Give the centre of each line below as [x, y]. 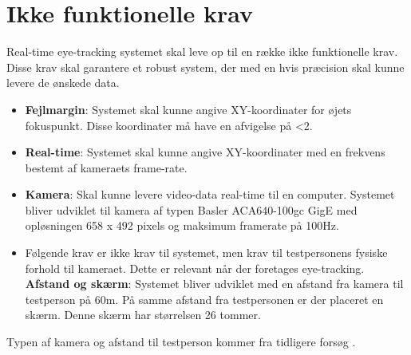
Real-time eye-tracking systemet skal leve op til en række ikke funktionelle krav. [202, 51]
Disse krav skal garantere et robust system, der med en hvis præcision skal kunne [205, 67]
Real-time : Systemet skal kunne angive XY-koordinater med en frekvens [205, 152]
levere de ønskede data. [63, 83]
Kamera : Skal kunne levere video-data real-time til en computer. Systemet [210, 194]
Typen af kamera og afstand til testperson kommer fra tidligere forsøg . [181, 342]
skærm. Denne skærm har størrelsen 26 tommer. [143, 315]
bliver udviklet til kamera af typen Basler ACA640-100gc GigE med [191, 209]
